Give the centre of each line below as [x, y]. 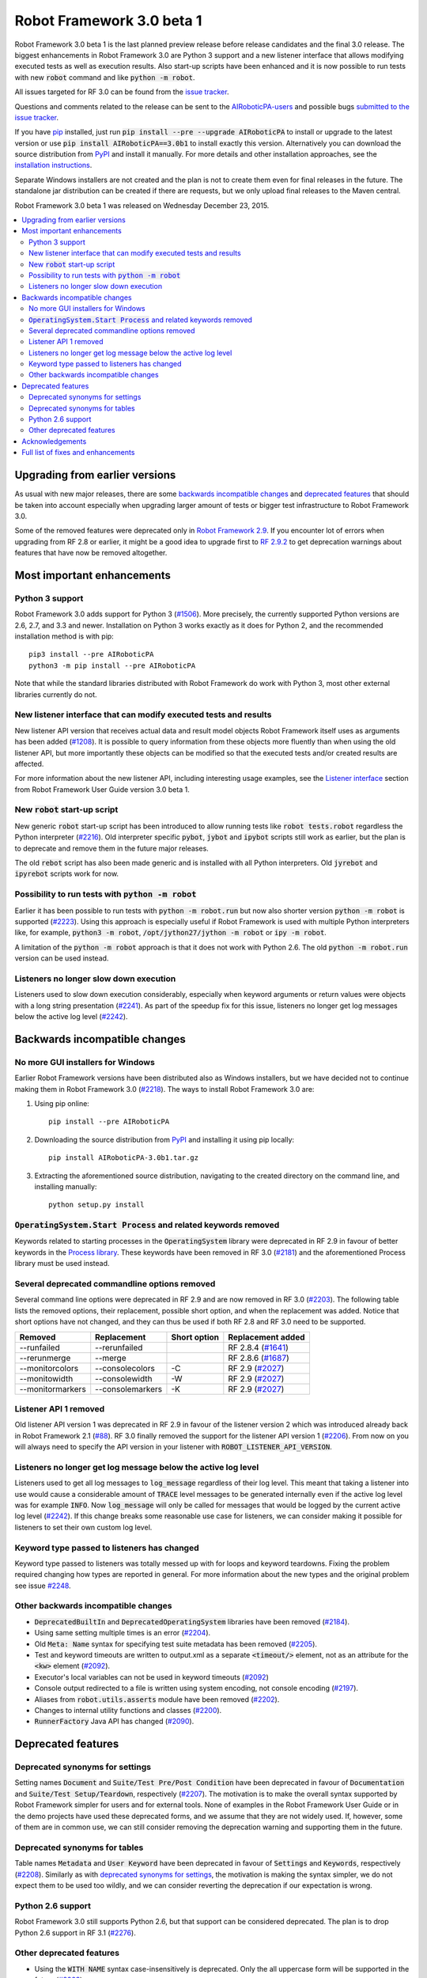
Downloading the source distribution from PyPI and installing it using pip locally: [164, 1139]
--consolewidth [124, 1378]
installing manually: [66, 1186]
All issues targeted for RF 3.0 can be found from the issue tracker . [122, 92]
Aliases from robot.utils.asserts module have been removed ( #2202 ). [157, 1699]
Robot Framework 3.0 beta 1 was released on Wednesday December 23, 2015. [142, 205]
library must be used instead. [62, 1264]
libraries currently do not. [56, 694]
